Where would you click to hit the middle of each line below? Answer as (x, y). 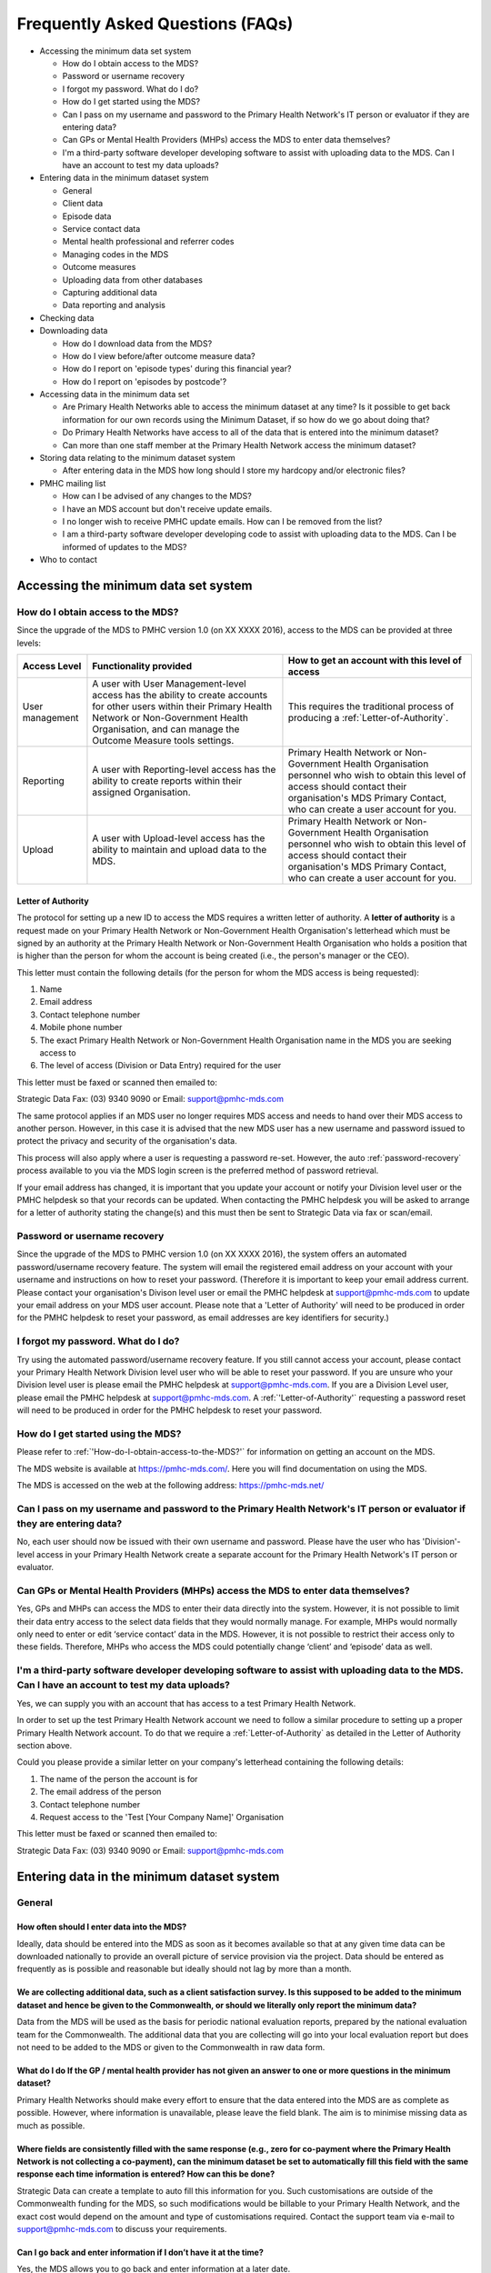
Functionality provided (142, 666)
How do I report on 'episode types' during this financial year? (177, 369)
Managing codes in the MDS (115, 254)
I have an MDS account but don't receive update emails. (167, 508)
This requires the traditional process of (371, 706)
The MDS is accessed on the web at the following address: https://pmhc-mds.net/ (170, 1486)
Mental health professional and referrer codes (148, 242)
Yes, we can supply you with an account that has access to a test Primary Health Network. (186, 1703)
